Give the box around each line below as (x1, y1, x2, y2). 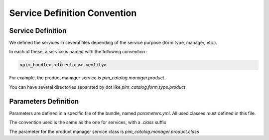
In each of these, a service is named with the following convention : (9, 49, 148, 55)
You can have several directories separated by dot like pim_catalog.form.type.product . (9, 84, 187, 90)
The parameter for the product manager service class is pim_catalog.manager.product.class (9, 129, 199, 135)
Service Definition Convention (9, 7, 137, 18)
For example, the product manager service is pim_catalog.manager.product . (9, 75, 166, 81)
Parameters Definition (9, 97, 79, 106)
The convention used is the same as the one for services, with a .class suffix (9, 120, 166, 126)
